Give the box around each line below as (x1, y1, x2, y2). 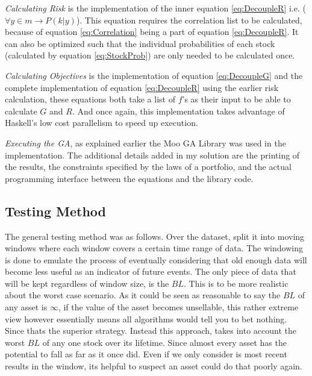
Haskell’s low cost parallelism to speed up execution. (5, 116, 198, 129)
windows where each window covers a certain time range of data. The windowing (5, 242, 303, 254)
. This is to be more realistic (184, 277, 289, 289)
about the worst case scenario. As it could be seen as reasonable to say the (5, 289, 281, 301)
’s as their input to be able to (182, 93, 291, 105)
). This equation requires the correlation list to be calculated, (76, 13, 302, 26)
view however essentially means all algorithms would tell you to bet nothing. (5, 312, 287, 325)
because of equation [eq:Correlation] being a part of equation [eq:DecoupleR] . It (5, 25, 299, 38)
